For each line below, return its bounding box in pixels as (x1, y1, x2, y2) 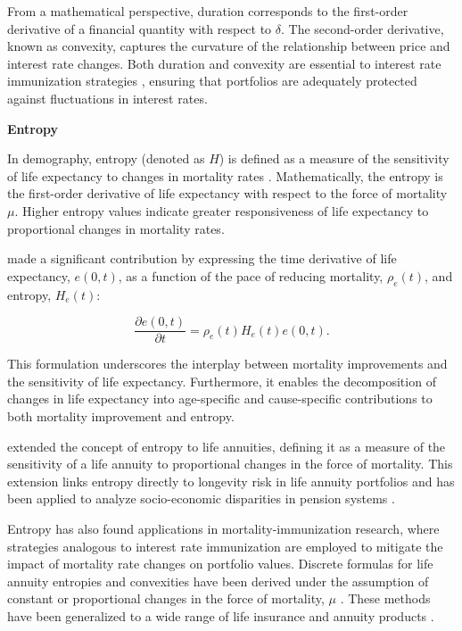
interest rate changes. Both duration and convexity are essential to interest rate (7, 54, 441, 72)
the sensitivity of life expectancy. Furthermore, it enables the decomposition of (7, 371, 436, 390)
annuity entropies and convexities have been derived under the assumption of (7, 571, 429, 590)
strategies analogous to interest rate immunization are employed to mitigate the (7, 536, 443, 555)
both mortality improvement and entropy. (7, 406, 235, 425)
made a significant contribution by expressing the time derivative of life (7, 249, 397, 268)
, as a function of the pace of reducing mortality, (118, 266, 384, 285)
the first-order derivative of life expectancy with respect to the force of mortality (7, 184, 448, 203)
